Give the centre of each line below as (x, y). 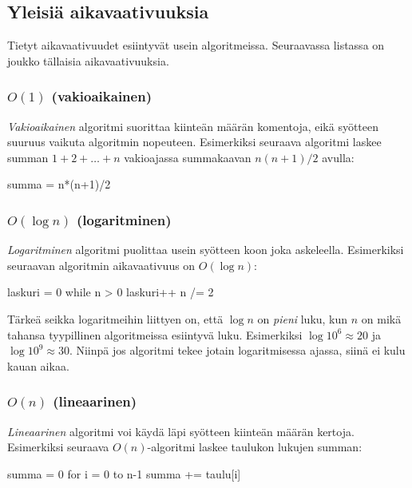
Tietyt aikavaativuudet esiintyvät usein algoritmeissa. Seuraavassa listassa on (196, 45)
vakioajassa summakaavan (188, 157)
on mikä (381, 318)
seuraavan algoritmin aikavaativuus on (101, 265)
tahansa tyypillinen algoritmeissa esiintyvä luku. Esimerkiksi (155, 334)
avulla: (338, 157)
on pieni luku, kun (303, 318)
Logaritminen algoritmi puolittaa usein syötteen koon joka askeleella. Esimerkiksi (206, 250)
